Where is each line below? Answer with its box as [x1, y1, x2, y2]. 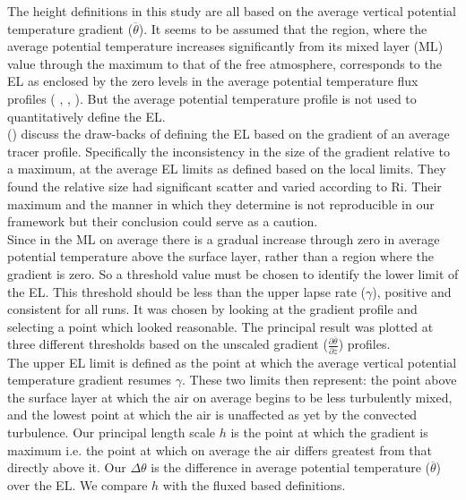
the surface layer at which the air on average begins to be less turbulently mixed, [7, 387, 453, 406]
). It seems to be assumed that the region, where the [138, 19, 427, 38]
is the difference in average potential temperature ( [151, 458, 430, 477]
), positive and [372, 282, 452, 301]
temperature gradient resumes [7, 370, 172, 389]
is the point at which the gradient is [230, 423, 428, 442]
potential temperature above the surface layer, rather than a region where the [7, 247, 434, 266]
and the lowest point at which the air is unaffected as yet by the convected [7, 405, 418, 424]
